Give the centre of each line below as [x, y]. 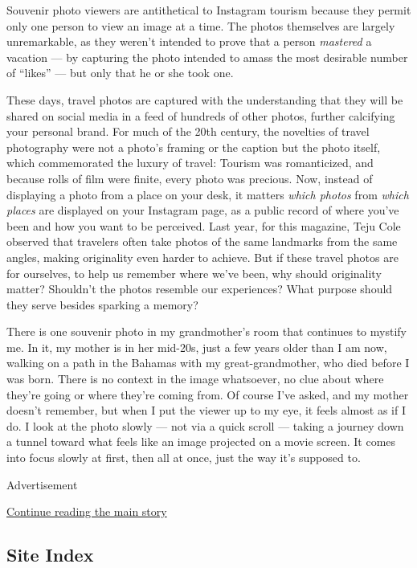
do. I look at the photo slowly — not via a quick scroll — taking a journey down [205, 425]
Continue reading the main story [87, 511]
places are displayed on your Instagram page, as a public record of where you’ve [203, 210]
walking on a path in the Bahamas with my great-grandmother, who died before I [208, 363]
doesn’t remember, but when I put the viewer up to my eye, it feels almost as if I [206, 410]
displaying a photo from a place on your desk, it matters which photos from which [208, 194]
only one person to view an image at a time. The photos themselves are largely [201, 25]
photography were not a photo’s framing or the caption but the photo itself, [194, 147]
